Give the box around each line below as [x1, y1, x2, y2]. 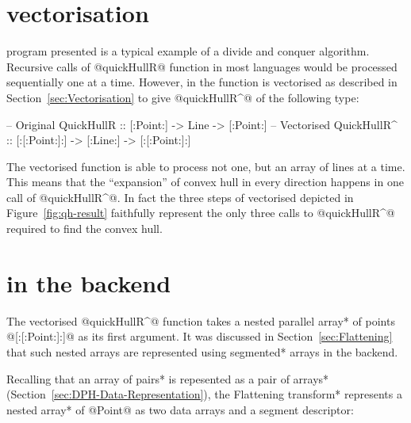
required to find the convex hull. [6, 220, 163, 237]
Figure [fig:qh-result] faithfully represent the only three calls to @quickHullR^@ [6, 204, 395, 221]
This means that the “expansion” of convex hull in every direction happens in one [6, 173, 404, 190]
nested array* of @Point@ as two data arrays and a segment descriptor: [6, 401, 354, 417]
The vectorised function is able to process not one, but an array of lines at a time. [6, 158, 405, 174]
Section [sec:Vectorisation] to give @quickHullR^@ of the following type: [6, 89, 359, 105]
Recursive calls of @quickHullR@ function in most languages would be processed [6, 58, 398, 74]
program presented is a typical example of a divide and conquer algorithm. [6, 43, 370, 59]
